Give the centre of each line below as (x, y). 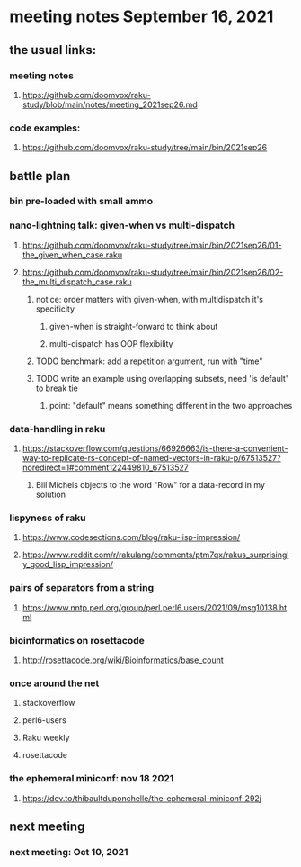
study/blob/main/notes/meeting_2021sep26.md (110, 104)
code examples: (45, 128)
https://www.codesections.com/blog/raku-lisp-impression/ (131, 537)
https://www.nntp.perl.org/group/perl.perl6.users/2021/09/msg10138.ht (155, 607)
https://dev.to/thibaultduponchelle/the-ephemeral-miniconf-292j (142, 798)
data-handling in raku (58, 429)
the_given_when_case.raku (72, 255)
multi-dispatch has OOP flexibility (111, 343)
